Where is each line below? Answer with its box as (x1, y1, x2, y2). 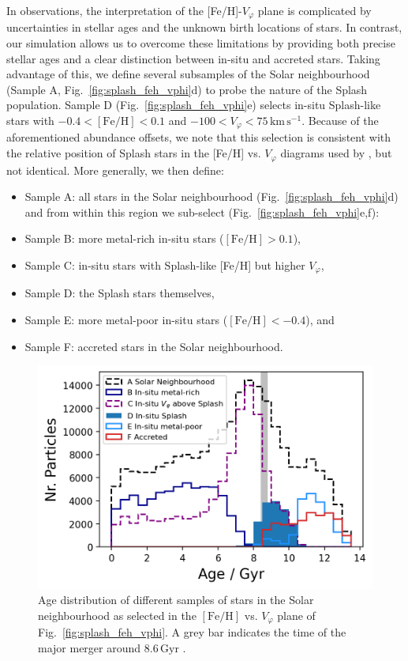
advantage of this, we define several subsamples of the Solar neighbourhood (6, 66, 370, 82)
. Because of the (301, 112, 379, 129)
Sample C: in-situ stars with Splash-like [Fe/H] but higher (24, 256, 305, 273)
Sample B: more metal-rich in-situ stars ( (24, 230, 224, 247)
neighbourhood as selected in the (38, 606, 197, 623)
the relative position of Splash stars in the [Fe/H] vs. (6, 145, 261, 161)
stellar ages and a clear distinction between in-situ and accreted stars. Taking (6, 50, 380, 66)
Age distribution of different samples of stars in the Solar (38, 591, 314, 608)
